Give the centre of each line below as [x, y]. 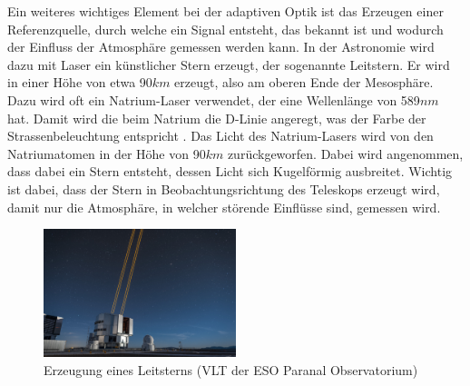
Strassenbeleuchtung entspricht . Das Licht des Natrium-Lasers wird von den [220, 136]
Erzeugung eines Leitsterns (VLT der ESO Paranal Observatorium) [231, 369]
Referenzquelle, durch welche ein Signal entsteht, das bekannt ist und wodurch [225, 29]
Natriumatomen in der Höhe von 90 [107, 153]
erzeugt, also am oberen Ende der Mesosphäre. [304, 82]
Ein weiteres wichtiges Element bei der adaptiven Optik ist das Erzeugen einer [225, 11]
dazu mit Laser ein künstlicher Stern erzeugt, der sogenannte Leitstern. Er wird [229, 64]
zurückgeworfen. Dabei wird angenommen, [345, 153]
